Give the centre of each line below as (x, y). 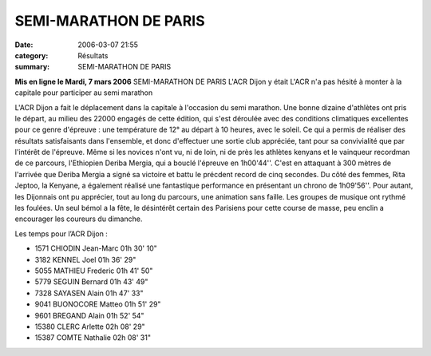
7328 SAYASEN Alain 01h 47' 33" (89, 293)
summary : (32, 67)
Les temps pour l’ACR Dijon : (61, 233)
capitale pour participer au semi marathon (84, 93)
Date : (24, 45)
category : (32, 55)
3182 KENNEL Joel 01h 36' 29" (85, 259)
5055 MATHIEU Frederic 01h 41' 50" (94, 271)
